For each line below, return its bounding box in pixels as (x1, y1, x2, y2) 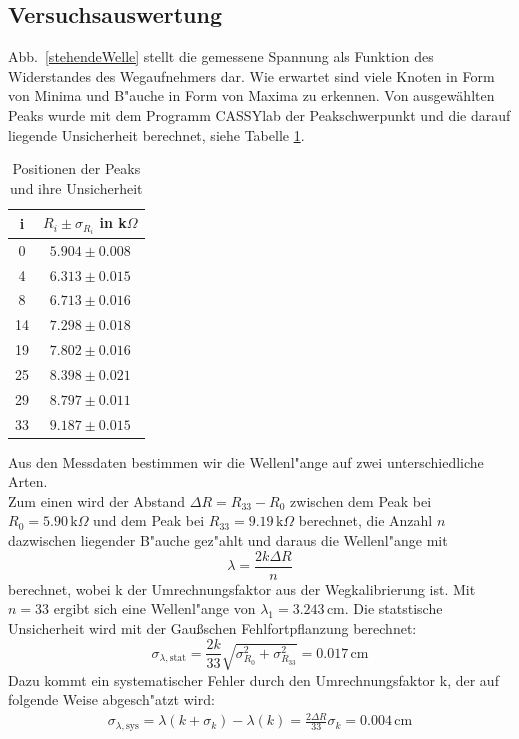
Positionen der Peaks (12, 158, 141, 179)
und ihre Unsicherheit (10, 177, 143, 198)
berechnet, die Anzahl (298, 510, 433, 531)
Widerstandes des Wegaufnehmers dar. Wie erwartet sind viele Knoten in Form (8, 65, 495, 86)
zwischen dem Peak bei (290, 490, 432, 511)
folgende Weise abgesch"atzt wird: (8, 689, 215, 710)
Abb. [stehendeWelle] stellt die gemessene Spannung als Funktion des (8, 46, 434, 67)
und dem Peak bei (93, 510, 205, 531)
